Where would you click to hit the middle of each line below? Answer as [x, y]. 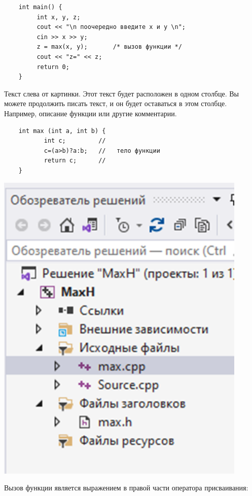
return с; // [75, 161]
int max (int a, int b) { [62, 131]
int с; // [75, 141]
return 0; [53, 67]
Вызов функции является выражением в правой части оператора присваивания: [126, 488]
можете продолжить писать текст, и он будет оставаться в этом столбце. [116, 103]
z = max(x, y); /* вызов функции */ [109, 47]
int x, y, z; [59, 17]
